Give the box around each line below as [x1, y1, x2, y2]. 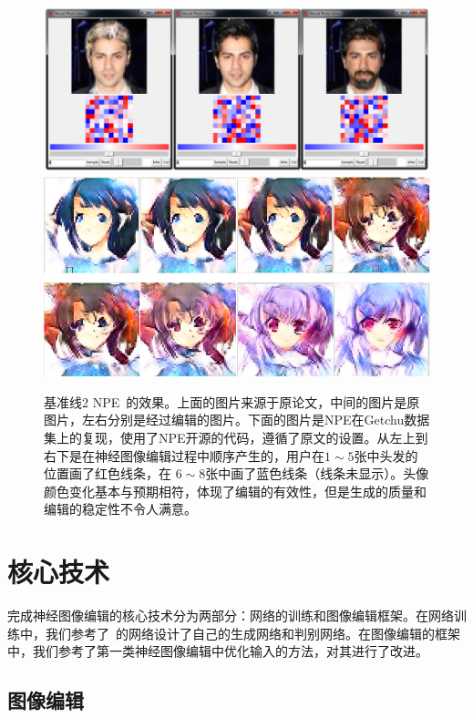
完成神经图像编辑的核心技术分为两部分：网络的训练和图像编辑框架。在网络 [7, 606, 454, 625]
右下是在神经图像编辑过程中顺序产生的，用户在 [44, 446, 324, 465]
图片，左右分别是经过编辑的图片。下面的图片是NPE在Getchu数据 [44, 410, 430, 429]
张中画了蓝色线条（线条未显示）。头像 [205, 464, 429, 483]
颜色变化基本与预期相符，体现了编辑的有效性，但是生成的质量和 [44, 481, 427, 500]
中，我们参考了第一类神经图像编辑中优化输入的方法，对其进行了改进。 [7, 641, 428, 661]
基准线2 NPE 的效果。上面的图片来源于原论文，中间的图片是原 [44, 392, 420, 411]
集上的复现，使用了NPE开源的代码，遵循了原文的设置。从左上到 [44, 427, 428, 446]
